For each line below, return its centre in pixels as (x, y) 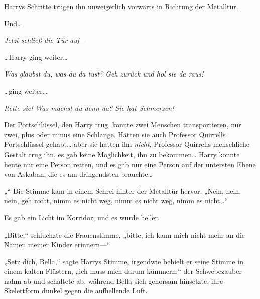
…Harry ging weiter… (36, 57)
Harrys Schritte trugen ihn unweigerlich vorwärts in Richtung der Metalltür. (121, 6)
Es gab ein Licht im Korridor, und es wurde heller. (82, 217)
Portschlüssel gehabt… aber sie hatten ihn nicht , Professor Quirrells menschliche (127, 144)
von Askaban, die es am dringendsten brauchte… (78, 174)
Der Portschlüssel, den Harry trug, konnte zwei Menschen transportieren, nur (123, 125)
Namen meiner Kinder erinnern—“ (57, 244)
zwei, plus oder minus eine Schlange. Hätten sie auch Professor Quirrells (115, 134)
